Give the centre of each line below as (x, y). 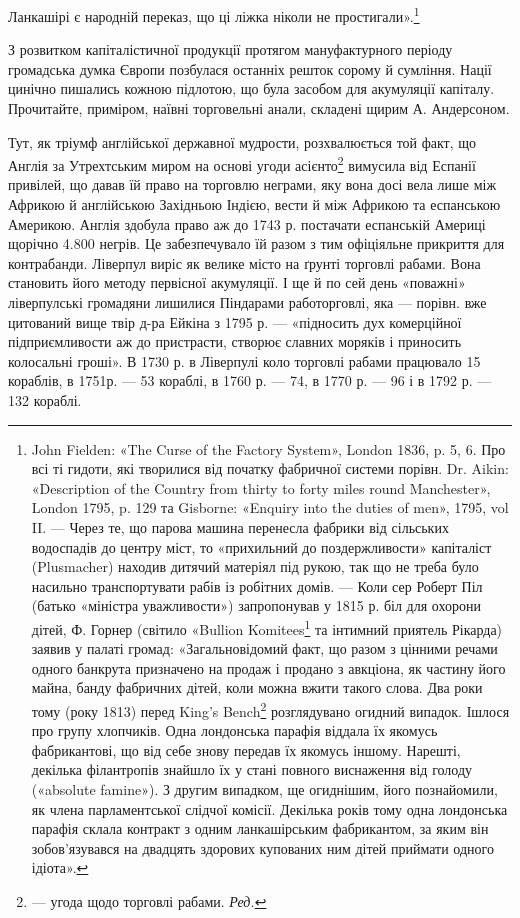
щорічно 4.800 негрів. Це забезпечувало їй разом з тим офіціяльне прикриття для (256, 243)
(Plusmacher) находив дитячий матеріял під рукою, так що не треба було (255, 566)
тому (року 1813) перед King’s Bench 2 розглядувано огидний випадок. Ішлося (270, 709)
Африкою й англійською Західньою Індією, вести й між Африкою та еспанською (254, 204)
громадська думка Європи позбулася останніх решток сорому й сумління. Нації (250, 68)
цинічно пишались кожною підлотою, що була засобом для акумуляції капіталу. (251, 88)
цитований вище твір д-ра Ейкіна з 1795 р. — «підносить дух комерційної (235, 321)
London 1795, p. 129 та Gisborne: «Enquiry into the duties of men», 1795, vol (270, 507)
